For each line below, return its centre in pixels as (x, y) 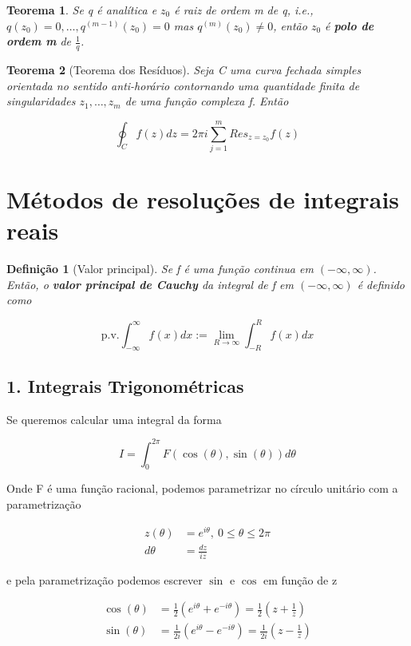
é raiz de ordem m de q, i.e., (244, 10)
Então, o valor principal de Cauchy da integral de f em (150, 284)
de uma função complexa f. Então (207, 101)
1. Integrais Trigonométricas (125, 385)
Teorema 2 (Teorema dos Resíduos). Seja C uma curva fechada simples (184, 70)
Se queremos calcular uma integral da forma (114, 419)
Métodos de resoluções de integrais (203, 199)
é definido (381, 284)
